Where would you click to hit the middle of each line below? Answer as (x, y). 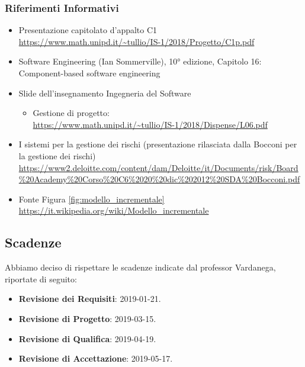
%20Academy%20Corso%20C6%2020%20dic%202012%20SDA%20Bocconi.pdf (159, 179)
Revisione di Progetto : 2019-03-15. (87, 318)
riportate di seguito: (41, 279)
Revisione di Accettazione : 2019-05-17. (96, 358)
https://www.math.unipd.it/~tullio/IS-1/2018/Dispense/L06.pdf (150, 124)
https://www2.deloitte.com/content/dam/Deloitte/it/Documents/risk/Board (158, 167)
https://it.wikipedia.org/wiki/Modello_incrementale (114, 210)
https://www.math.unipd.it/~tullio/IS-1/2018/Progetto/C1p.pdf (137, 41)
